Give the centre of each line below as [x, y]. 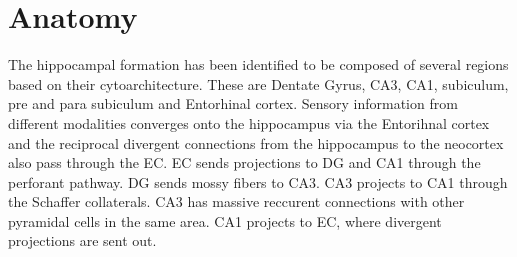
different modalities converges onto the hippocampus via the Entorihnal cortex [249, 122]
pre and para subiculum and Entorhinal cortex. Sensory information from [233, 103]
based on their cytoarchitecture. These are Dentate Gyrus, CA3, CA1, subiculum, [258, 83]
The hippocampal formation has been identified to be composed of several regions [258, 64]
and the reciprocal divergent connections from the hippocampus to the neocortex [256, 142]
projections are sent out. [82, 240]
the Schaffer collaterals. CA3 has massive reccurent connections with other [236, 201]
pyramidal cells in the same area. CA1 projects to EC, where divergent [225, 220]
